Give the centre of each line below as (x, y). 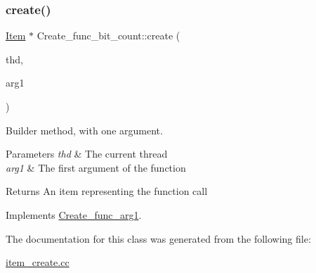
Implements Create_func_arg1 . (74, 214)
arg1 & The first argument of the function (96, 167)
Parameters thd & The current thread (87, 154)
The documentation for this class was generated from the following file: (158, 238)
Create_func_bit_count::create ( (108, 36)
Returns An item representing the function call (107, 191)
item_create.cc (38, 262)
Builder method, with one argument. (84, 130)
